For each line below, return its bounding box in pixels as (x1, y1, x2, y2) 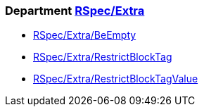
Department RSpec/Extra (5, 4, 145, 18)
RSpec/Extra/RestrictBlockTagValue (33, 73, 198, 85)
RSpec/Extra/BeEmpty (33, 29, 136, 42)
